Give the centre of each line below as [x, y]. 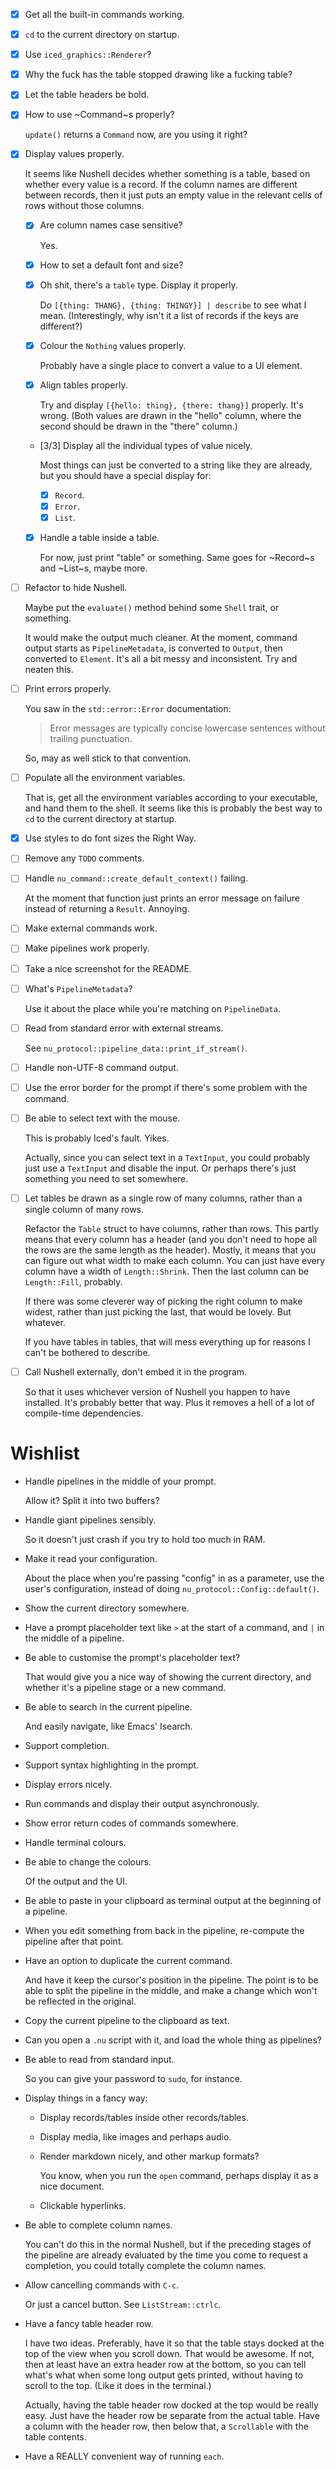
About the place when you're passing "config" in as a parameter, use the [174, 1578]
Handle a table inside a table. [99, 537]
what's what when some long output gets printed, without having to [164, 2375]
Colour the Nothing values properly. [113, 345]
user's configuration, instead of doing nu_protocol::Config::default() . [172, 1588]
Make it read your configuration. [91, 1558]
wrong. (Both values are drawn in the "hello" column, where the [170, 415]
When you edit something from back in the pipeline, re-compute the [164, 1930]
